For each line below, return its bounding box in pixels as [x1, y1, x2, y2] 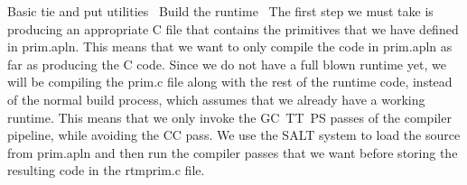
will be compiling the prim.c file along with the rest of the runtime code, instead [7, 72, 453, 91]
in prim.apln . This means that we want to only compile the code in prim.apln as [7, 37, 453, 56]
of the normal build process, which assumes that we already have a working [7, 89, 425, 108]
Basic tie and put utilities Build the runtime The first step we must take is [7, 2, 434, 20]
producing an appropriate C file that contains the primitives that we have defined [7, 19, 459, 38]
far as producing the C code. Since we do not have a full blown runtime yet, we [7, 54, 446, 73]
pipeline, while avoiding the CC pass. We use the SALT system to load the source [7, 125, 461, 144]
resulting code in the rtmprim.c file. [7, 161, 205, 180]
